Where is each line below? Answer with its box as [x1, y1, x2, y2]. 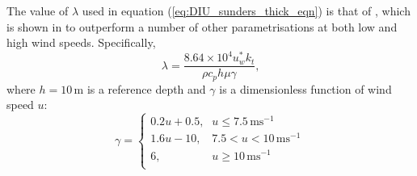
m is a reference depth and [74, 80, 206, 97]
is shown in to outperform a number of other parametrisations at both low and [6, 18, 398, 35]
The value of [6, 2, 69, 19]
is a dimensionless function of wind [219, 80, 392, 97]
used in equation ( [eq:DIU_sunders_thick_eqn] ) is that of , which [82, 2, 411, 19]
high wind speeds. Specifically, [6, 34, 156, 51]
